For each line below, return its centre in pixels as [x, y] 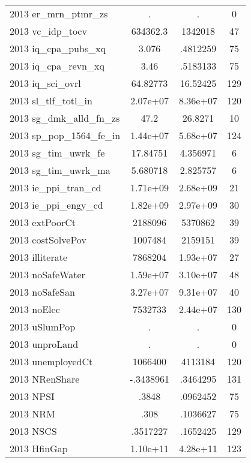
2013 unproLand [44, 344]
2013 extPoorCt [43, 222]
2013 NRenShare [45, 379]
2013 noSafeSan [42, 292]
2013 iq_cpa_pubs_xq [58, 48]
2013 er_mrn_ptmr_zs [59, 13]
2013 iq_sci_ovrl [45, 83]
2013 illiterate [39, 257]
